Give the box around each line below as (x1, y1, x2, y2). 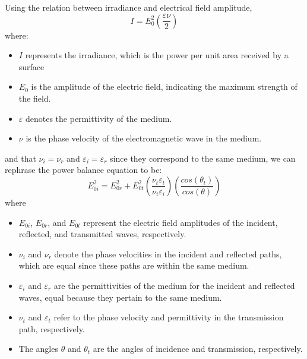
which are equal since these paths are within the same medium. (18, 259, 249, 272)
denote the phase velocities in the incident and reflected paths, (54, 247, 282, 260)
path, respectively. (18, 322, 85, 335)
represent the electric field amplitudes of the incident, (83, 216, 278, 228)
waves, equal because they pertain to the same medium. (18, 291, 222, 303)
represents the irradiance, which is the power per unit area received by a (25, 49, 289, 61)
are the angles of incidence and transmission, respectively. (93, 342, 303, 355)
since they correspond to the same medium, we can (110, 152, 296, 164)
